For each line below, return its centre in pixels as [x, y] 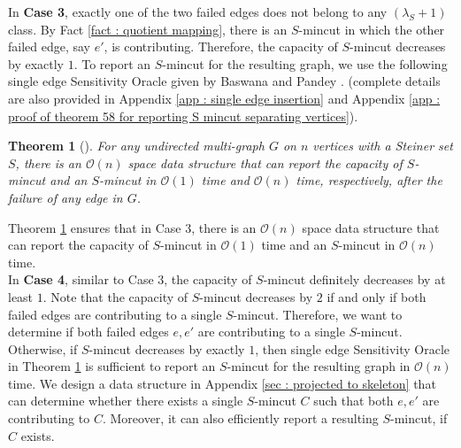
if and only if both [376, 296]
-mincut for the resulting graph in [319, 366]
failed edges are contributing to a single [115, 314]
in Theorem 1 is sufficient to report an [112, 366]
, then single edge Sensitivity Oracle [353, 348]
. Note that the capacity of [115, 296]
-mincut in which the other [372, 29]
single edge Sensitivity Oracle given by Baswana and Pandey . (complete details [224, 81]
